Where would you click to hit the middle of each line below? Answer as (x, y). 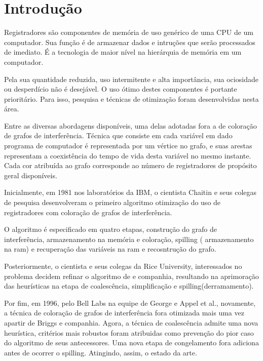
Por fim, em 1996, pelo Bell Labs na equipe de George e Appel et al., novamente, (130, 303)
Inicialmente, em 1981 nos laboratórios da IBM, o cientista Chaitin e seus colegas (130, 192)
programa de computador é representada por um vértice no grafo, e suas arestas (128, 146)
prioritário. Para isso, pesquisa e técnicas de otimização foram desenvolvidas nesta (131, 98)
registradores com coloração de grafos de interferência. (88, 212)
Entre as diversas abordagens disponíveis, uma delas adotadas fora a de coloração (130, 125)
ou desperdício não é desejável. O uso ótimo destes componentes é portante (121, 89)
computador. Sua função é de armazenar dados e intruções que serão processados (130, 42)
